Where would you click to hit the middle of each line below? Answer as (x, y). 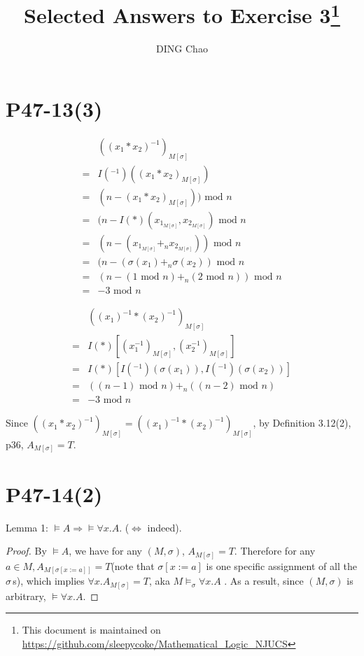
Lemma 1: (27, 527)
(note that (133, 565)
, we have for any (105, 551)
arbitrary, (26, 596)
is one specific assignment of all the (281, 565)
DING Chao (182, 49)
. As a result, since (264, 581)
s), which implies (49, 581)
